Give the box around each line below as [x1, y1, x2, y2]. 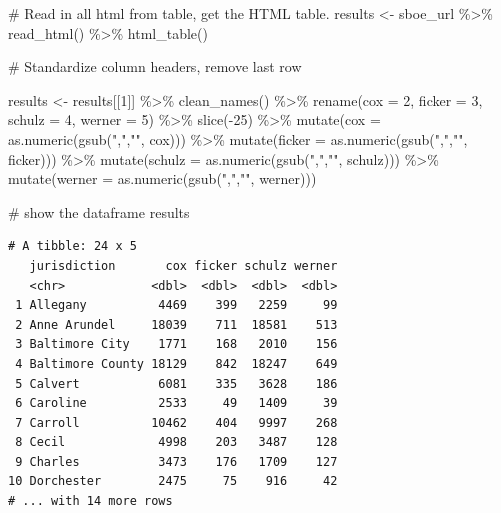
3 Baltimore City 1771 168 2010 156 [15, 337, 338, 352]
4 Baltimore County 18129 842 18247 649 [15, 356, 338, 371]
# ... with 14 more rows [8, 494, 173, 509]
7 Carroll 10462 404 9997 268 [15, 415, 338, 430]
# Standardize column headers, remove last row [8, 56, 302, 77]
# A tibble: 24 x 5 [8, 239, 137, 254]
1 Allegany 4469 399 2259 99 [15, 298, 338, 313]
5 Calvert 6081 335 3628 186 [15, 376, 338, 391]
